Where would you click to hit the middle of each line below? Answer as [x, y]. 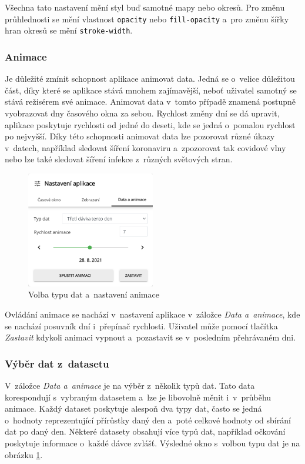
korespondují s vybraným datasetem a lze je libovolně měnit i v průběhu [138, 397]
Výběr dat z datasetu [57, 363]
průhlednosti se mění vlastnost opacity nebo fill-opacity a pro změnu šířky [147, 19]
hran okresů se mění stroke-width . [69, 30]
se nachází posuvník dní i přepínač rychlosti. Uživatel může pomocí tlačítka [141, 326]
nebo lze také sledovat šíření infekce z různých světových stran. [119, 159]
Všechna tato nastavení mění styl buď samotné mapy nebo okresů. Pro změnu [145, 7]
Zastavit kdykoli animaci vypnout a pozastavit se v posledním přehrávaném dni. [150, 337]
